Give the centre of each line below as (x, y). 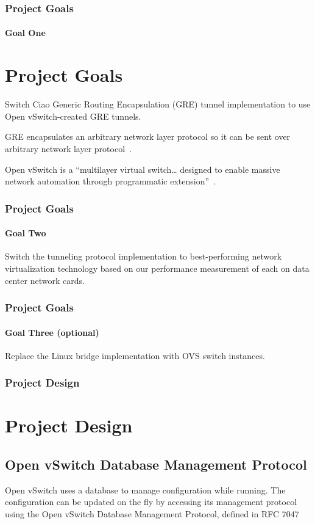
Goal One (25, 33)
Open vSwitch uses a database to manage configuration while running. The (145, 489)
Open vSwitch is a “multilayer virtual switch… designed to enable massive (143, 169)
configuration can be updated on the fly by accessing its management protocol (151, 502)
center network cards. (45, 280)
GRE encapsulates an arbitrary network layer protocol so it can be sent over (148, 136)
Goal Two (26, 233)
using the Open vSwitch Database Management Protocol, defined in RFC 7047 (152, 513)
